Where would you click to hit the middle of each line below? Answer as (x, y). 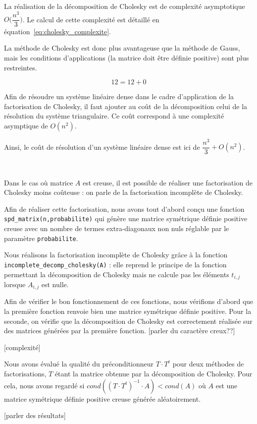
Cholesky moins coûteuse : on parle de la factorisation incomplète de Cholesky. (124, 192)
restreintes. (21, 67)
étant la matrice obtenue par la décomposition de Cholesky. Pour (154, 374)
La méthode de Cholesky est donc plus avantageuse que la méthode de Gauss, (122, 48)
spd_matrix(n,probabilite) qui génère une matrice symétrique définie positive (126, 218)
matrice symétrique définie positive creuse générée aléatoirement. (103, 398)
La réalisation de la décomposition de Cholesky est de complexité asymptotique (125, 6)
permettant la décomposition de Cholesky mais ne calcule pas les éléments (117, 274)
